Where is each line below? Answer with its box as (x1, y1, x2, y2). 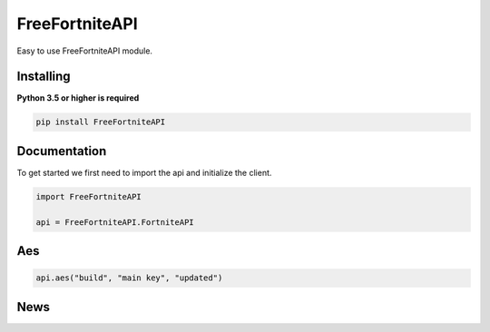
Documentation (16, 143, 107, 159)
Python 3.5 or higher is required (16, 93, 140, 103)
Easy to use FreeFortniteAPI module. (16, 45, 153, 56)
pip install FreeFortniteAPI (35, 117, 166, 127)
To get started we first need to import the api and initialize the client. (16, 167, 272, 178)
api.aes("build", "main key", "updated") (35, 273, 223, 283)
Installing (16, 69, 72, 84)
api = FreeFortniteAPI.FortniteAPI (35, 217, 194, 227)
